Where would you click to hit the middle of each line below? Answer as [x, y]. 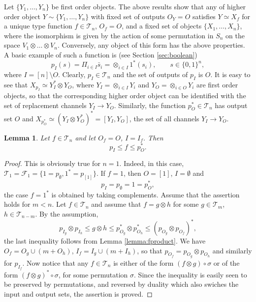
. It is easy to [230, 74]
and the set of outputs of [150, 74]
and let [85, 137]
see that [16, 84]
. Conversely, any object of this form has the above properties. [151, 45]
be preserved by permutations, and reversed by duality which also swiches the [121, 284]
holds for [17, 204]
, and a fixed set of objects [162, 26]
